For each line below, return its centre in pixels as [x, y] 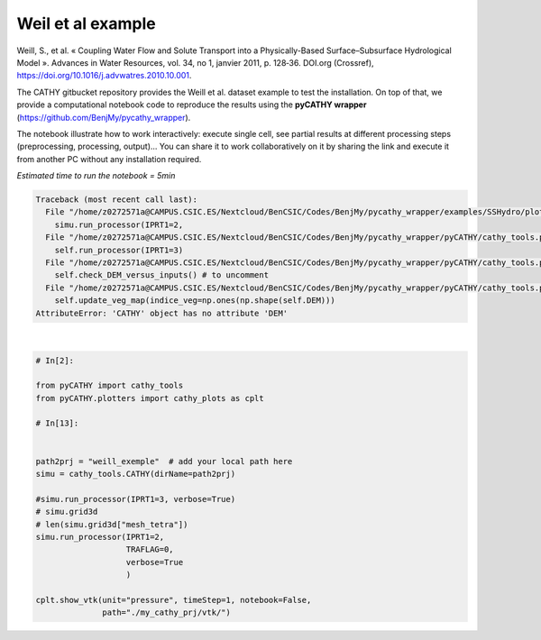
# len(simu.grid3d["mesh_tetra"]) [112, 524]
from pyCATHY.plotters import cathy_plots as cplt [150, 398]
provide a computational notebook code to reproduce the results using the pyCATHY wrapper [192, 105]
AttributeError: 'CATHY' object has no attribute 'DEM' [162, 313]
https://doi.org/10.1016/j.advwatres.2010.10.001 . [104, 76]
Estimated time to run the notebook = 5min [96, 176]
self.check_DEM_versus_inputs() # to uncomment [162, 275]
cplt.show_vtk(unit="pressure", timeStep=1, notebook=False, [174, 600]
